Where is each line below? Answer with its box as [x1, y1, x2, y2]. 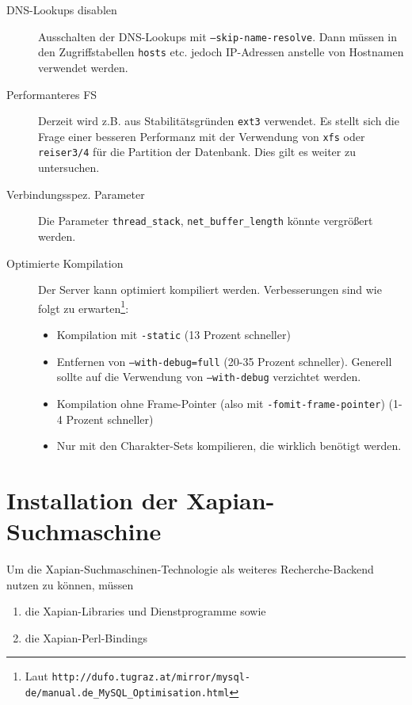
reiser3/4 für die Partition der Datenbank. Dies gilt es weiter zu [38, 143, 356, 160]
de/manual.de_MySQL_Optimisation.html [25, 688, 230, 699]
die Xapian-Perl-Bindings [25, 629, 147, 646]
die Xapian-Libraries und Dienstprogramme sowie [25, 603, 266, 619]
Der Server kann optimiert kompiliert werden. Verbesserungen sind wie [38, 281, 382, 298]
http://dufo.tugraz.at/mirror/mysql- [51, 672, 251, 684]
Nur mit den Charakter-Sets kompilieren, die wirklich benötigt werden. [56, 437, 402, 454]
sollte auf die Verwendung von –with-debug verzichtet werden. [56, 368, 361, 385]
